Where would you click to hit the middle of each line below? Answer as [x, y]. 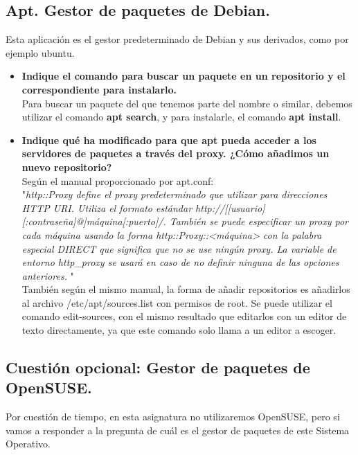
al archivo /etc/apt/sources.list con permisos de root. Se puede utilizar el [177, 302]
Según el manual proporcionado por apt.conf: [118, 180]
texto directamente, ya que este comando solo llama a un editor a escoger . [179, 330]
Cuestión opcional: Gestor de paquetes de [158, 367]
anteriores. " [48, 275]
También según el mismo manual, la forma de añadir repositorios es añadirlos [186, 289]
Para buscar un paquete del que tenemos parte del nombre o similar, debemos [187, 103]
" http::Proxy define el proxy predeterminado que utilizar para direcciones [174, 194]
